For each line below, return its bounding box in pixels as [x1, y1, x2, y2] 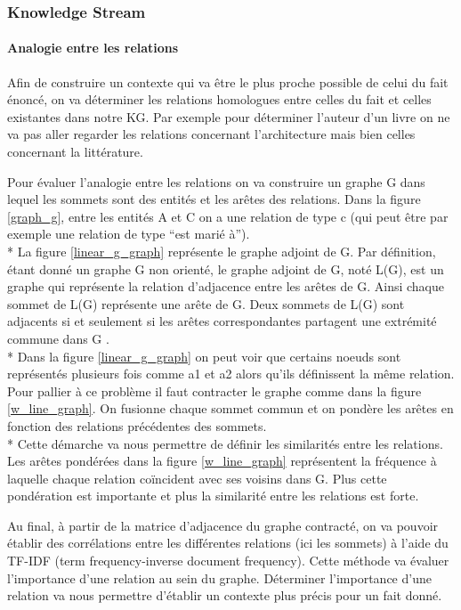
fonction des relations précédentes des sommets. [7, 416, 267, 435]
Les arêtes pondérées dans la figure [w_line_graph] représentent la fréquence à [7, 451, 437, 470]
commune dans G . [7, 329, 109, 347]
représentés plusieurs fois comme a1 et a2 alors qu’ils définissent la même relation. [7, 364, 455, 383]
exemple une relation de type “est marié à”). [7, 224, 250, 243]
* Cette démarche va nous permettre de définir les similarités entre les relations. [7, 434, 443, 452]
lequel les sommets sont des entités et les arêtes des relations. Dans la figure [7, 190, 421, 208]
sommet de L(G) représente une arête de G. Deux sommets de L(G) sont [7, 294, 405, 313]
